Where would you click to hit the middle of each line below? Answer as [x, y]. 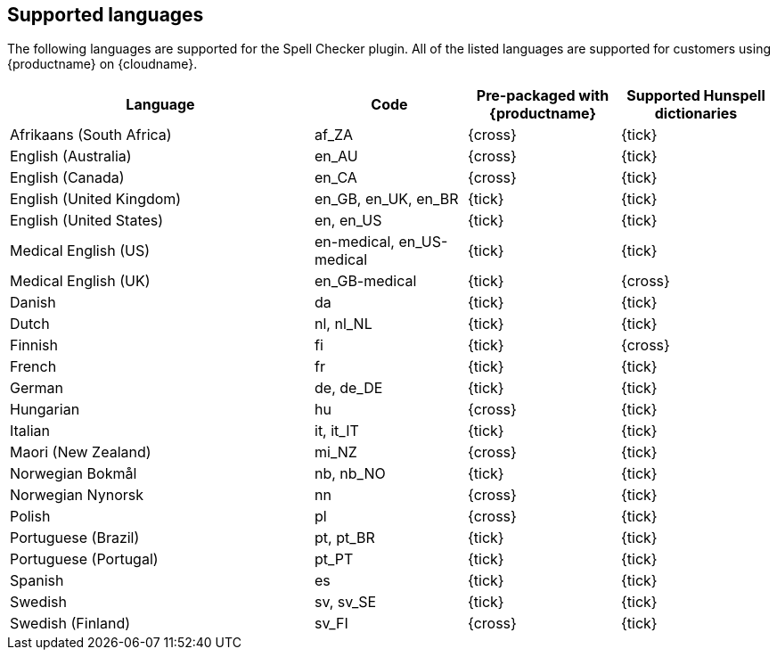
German [37, 388]
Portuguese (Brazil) [75, 538]
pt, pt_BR [345, 538]
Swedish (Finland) [70, 624]
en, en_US [348, 221]
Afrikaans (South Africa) [91, 135]
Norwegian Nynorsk [77, 495]
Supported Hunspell [696, 96]
